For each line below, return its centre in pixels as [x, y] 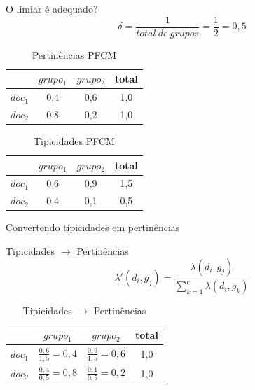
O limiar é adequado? [52, 8]
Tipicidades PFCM [74, 141]
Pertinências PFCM [74, 54]
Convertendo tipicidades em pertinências [93, 227]
